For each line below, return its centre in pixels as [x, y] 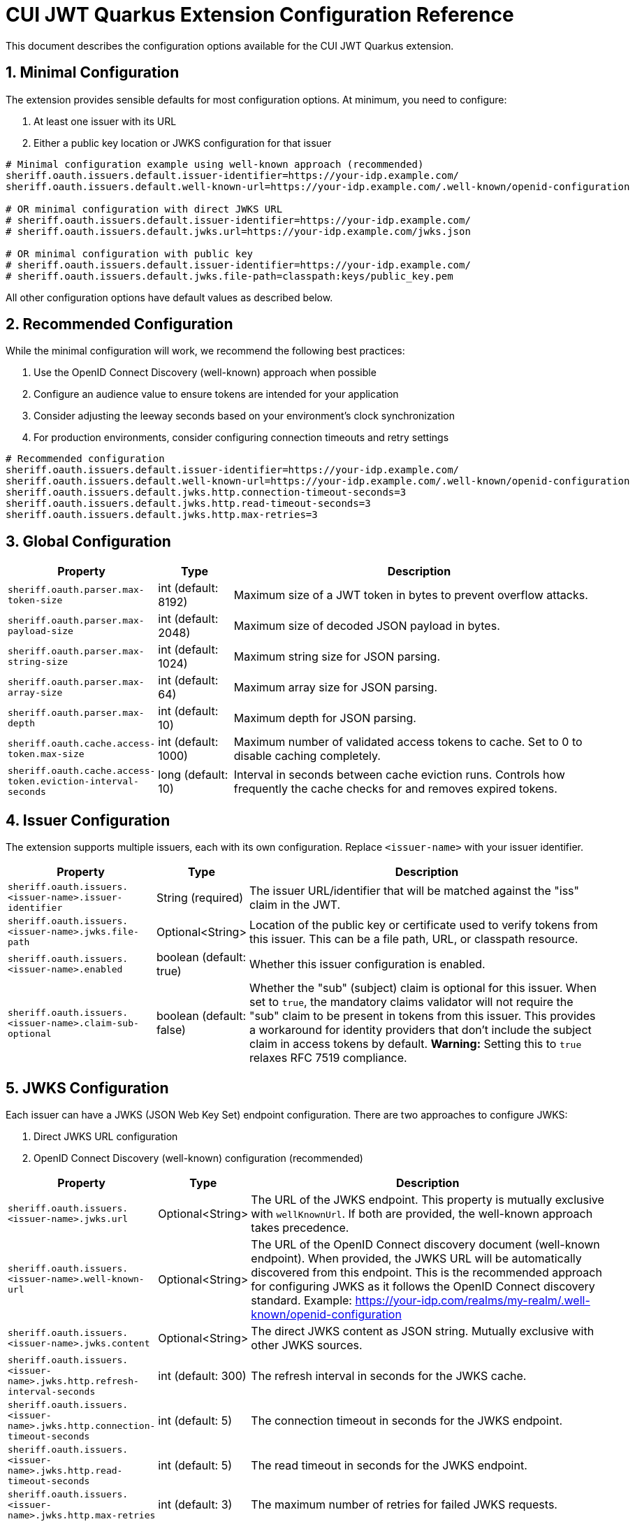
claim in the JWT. [295, 904]
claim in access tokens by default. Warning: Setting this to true [416, 1044]
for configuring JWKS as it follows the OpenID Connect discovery [423, 1286]
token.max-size [46, 754]
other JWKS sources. [307, 1345]
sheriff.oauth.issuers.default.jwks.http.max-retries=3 [162, 515]
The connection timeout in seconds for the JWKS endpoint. [407, 1420]
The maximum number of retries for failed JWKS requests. [404, 1505]
